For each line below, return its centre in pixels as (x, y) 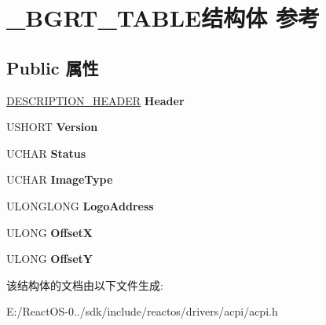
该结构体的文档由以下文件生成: (85, 285)
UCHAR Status (46, 153)
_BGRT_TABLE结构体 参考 (163, 18)
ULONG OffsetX (49, 232)
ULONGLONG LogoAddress (80, 205)
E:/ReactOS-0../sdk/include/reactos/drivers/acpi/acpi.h (142, 311)
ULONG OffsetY (49, 259)
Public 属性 (53, 67)
